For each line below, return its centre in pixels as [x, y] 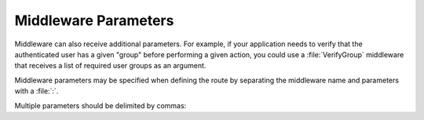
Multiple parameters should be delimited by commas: [101, 105]
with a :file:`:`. [37, 91]
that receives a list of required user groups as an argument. [110, 66]
